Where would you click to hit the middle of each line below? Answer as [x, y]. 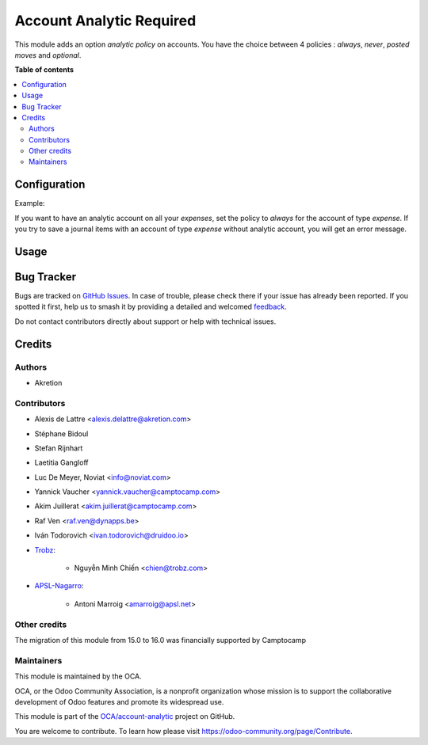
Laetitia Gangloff [61, 462]
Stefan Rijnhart [59, 448]
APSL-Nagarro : [59, 586]
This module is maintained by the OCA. [78, 676]
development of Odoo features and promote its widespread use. [119, 701]
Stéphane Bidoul [61, 433]
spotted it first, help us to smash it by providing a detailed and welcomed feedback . [151, 307]
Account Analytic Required [105, 21]
